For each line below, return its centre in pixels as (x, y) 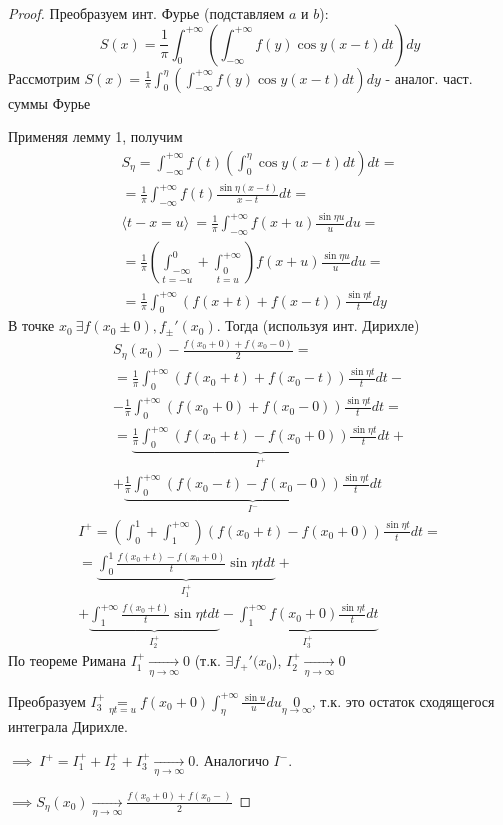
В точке (31, 325)
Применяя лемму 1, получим (95, 136)
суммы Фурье (49, 102)
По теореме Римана (67, 660)
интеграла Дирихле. (68, 726)
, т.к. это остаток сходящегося (403, 700)
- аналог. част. (429, 77)
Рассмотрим (44, 77)
